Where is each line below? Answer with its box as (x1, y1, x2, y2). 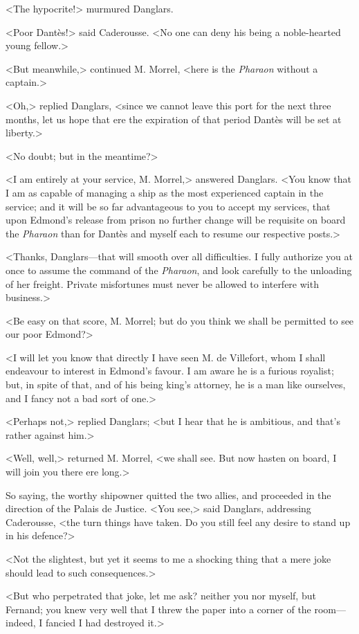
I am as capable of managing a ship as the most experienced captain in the (6, 185, 324, 199)
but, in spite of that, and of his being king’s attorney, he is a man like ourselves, (6, 377, 346, 392)
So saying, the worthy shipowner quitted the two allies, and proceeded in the (6, 487, 331, 502)
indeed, (6, 615, 36, 630)
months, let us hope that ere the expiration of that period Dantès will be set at (6, 111, 342, 126)
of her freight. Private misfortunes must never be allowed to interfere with (6, 276, 319, 291)
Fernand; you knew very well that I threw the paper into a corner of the (6, 601, 311, 616)
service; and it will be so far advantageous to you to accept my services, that (6, 199, 331, 213)
